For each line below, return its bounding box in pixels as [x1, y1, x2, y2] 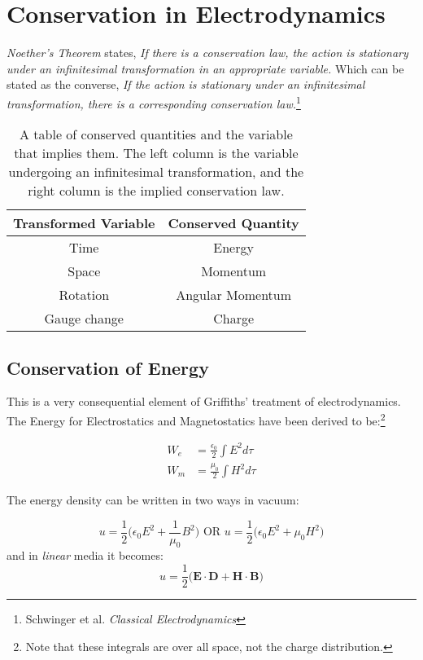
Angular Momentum [176, 285, 292, 305]
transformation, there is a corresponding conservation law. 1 [7, 92, 301, 112]
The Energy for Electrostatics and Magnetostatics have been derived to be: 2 [7, 409, 386, 429]
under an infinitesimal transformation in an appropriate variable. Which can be [7, 59, 404, 77]
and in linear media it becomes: [7, 547, 164, 564]
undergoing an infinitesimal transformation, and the [8, 162, 304, 182]
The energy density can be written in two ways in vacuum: [7, 491, 299, 508]
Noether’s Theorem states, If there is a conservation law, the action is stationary [7, 44, 408, 61]
